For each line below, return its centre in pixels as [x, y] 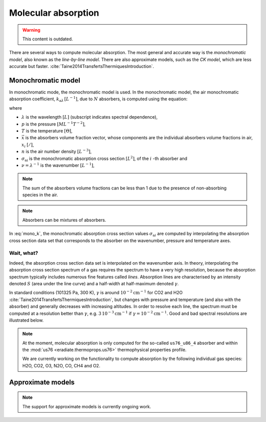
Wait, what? [24, 253]
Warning [31, 30]
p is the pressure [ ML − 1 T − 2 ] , [53, 124]
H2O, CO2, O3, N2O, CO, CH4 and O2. [61, 365]
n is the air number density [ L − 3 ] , [57, 151]
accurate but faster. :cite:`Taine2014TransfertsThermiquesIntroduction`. [82, 66]
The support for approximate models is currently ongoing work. [87, 406]
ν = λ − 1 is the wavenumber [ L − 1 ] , [58, 165]
